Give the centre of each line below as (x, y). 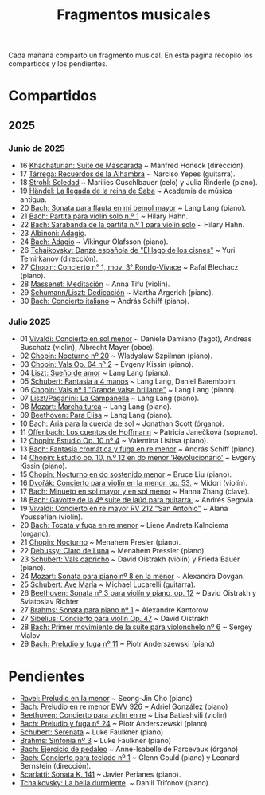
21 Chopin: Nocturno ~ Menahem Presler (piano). (100, 542)
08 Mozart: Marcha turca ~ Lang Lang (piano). (96, 407)
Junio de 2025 (37, 148)
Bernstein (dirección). (55, 766)
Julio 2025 (29, 321)
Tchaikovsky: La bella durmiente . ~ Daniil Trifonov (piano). (115, 783)
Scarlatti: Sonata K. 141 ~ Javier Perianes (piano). (100, 774)
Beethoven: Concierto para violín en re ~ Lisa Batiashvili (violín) (123, 715)
